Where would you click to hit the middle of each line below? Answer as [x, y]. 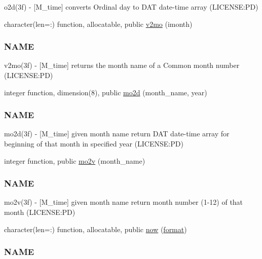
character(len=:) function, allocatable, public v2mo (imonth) [98, 24]
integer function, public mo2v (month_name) [75, 160]
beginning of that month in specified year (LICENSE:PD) [94, 143]
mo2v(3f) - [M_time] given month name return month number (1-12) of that [124, 202]
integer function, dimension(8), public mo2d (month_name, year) [106, 92]
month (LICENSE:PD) [40, 212]
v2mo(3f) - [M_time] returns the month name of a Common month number [122, 65]
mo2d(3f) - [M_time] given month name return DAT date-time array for [117, 134]
